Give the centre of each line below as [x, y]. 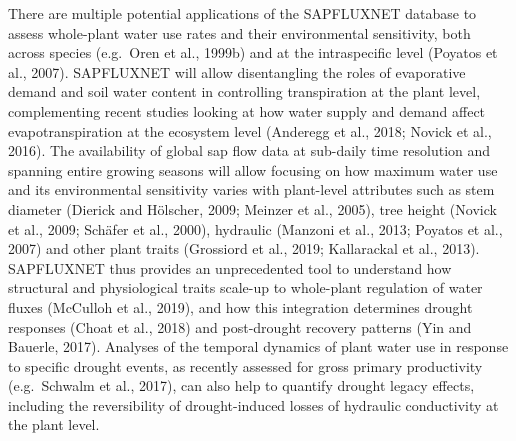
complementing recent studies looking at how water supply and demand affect [247, 110]
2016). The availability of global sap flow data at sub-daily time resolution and [249, 150]
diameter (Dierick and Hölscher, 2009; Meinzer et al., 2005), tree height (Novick [252, 208]
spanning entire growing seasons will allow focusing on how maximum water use [253, 169]
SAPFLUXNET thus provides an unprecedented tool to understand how [230, 267]
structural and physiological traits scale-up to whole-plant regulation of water [245, 287]
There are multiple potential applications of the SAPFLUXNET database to [242, 13]
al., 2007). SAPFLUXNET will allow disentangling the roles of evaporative [237, 71]
